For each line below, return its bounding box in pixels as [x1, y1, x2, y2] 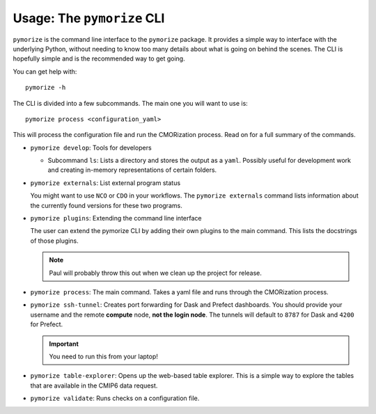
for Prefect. [30, 320, 63, 328]
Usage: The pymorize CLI [13, 10, 165, 26]
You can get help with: [13, 67, 77, 76]
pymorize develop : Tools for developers [30, 143, 152, 152]
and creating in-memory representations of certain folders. [47, 166, 217, 174]
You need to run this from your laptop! [49, 352, 158, 360]
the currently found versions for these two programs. [30, 201, 182, 209]
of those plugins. [30, 237, 79, 245]
